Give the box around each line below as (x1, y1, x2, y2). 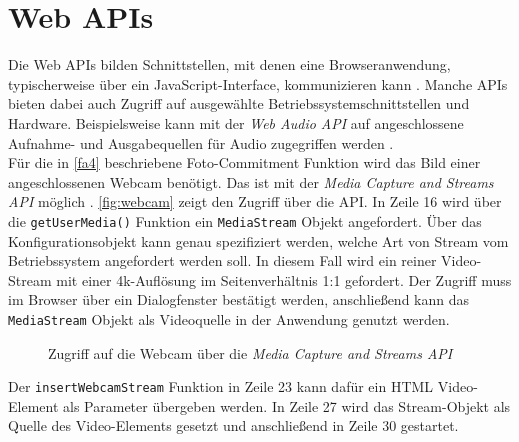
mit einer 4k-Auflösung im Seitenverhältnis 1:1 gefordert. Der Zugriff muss (56, 269, 512, 290)
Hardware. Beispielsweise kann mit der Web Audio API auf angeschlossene (8, 112, 464, 133)
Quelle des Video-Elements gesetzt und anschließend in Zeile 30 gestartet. (8, 415, 459, 436)
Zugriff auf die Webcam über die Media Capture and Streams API (48, 342, 453, 363)
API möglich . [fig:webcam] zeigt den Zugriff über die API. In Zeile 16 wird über (8, 191, 502, 212)
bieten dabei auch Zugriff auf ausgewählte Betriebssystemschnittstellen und (8, 93, 470, 114)
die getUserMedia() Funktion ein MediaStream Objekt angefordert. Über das (8, 210, 482, 231)
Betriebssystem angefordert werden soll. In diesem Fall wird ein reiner (8, 250, 437, 271)
